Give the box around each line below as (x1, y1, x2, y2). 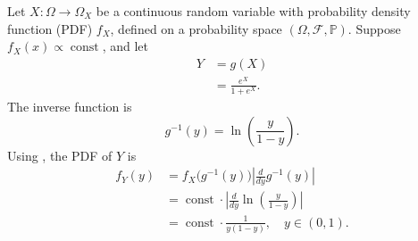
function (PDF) (7, 19, 93, 37)
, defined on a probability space (110, 19, 282, 37)
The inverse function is (7, 97, 132, 116)
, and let (102, 37, 148, 55)
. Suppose (347, 19, 401, 37)
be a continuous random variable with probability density (96, 2, 411, 20)
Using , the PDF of (7, 145, 113, 164)
